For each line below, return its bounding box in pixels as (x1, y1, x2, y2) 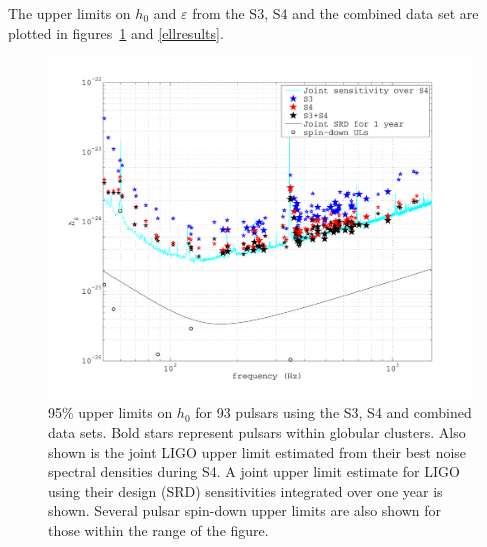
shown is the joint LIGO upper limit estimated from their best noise (48, 441, 467, 462)
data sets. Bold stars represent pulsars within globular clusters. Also (48, 421, 466, 442)
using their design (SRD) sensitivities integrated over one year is (48, 480, 443, 501)
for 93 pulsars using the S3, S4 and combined (195, 402, 472, 423)
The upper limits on (8, 3, 131, 23)
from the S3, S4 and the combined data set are (192, 3, 479, 23)
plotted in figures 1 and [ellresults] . (8, 22, 224, 43)
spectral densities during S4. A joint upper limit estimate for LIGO (48, 461, 460, 482)
